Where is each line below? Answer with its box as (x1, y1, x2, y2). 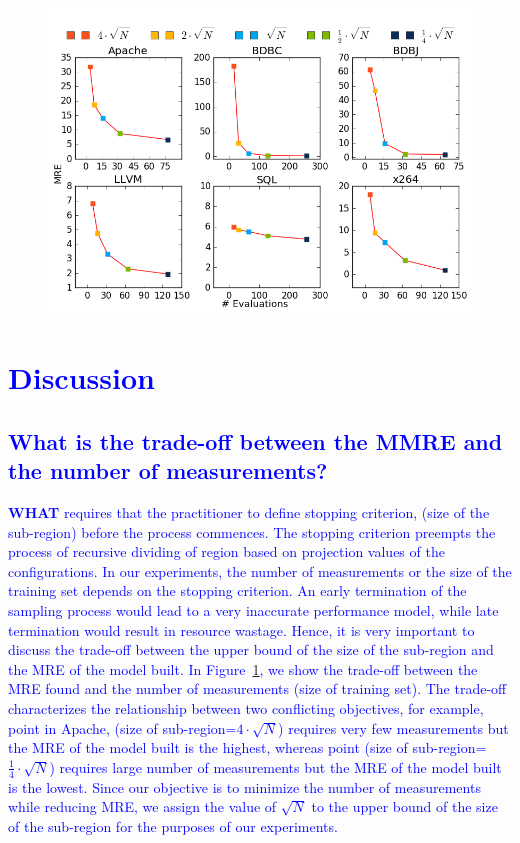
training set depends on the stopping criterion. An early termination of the (8, 580, 467, 601)
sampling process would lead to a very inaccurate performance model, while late (8, 599, 499, 620)
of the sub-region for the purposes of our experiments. (8, 815, 338, 836)
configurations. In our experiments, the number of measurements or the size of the (8, 560, 512, 581)
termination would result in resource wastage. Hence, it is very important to (8, 619, 475, 640)
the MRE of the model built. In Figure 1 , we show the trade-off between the (8, 658, 478, 679)
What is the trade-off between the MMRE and (8, 425, 503, 456)
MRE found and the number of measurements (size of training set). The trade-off (8, 678, 507, 699)
